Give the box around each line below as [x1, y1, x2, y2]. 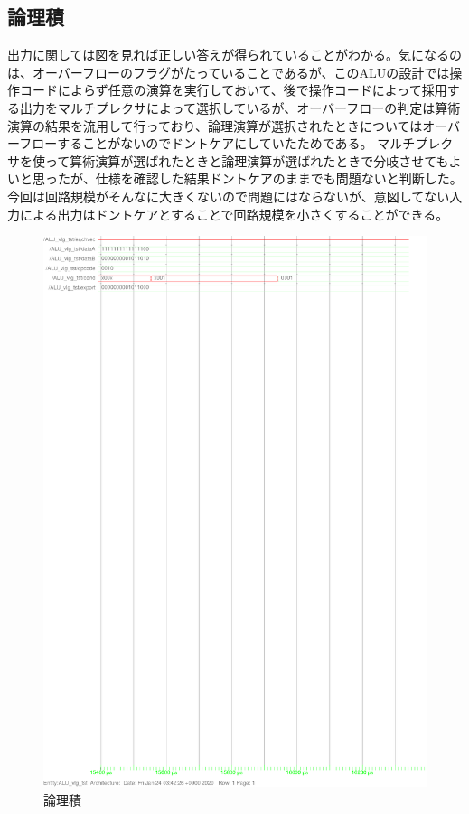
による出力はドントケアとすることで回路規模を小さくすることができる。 [19, 204, 449, 223]
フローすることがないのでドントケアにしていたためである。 [19, 134, 373, 153]
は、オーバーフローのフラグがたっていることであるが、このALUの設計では [7, 62, 450, 81]
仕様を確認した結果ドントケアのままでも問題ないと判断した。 [95, 169, 463, 188]
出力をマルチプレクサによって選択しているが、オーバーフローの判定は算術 [19, 98, 461, 117]
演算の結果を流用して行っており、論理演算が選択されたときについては [7, 116, 423, 135]
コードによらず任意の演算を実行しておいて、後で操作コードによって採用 [19, 80, 447, 99]
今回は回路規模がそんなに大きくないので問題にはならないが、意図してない [7, 186, 450, 205]
